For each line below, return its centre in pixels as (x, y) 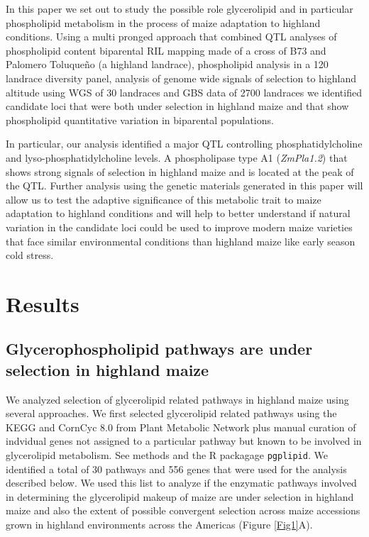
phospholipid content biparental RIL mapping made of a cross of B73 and (166, 50)
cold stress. (30, 255)
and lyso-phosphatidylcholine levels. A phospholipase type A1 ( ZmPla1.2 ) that (177, 157)
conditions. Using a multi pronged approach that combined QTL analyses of (171, 37)
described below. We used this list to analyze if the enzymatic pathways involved (181, 483)
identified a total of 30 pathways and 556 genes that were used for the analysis (176, 469)
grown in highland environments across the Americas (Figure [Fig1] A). (159, 525)
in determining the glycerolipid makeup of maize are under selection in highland (180, 496)
